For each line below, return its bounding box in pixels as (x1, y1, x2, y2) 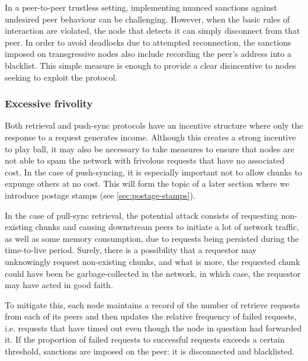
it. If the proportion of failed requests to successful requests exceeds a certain (5, 333, 285, 346)
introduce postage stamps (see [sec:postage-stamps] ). (5, 189, 195, 201)
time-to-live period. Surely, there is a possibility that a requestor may (5, 244, 257, 256)
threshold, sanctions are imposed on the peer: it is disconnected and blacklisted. (5, 345, 295, 357)
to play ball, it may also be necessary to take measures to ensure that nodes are (5, 142, 294, 155)
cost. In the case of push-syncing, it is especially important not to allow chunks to (5, 165, 302, 178)
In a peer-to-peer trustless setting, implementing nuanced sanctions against (5, 1, 277, 13)
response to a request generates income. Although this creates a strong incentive (5, 130, 296, 143)
